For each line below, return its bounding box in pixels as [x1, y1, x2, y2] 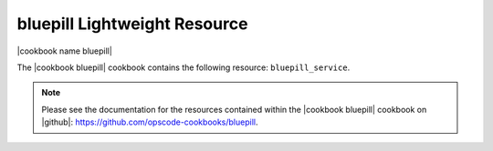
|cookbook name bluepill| [16, 45, 113, 56]
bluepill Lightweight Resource [16, 14, 248, 34]
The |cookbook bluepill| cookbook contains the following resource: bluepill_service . [16, 62, 351, 73]
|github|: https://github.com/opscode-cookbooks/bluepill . [41, 116, 258, 127]
